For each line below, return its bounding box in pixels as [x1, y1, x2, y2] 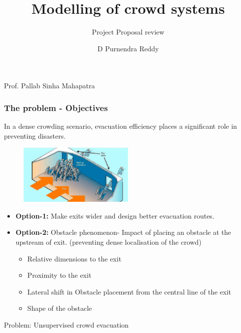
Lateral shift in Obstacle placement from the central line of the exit [27, 286, 232, 296]
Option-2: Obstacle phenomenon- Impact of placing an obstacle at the [15, 227, 231, 237]
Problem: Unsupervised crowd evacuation [4, 320, 129, 330]
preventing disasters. [4, 130, 66, 141]
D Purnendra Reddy [97, 43, 159, 53]
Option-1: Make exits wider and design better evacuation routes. [15, 210, 214, 221]
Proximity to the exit [27, 270, 92, 280]
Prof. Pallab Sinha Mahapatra [4, 80, 95, 91]
